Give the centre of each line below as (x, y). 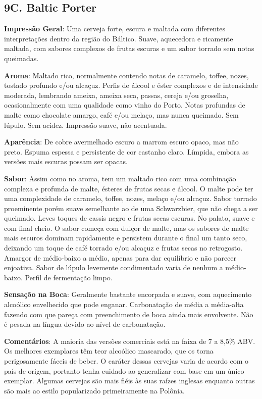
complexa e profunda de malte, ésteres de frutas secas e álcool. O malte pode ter (129, 188)
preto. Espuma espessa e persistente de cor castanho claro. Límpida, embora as (126, 151)
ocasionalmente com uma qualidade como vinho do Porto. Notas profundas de (125, 105)
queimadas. (21, 58)
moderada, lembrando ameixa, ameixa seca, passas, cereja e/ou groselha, (116, 95)
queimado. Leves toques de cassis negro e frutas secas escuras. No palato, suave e (129, 218)
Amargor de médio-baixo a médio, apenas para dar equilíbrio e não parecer (120, 257)
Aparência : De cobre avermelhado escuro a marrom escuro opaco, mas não (121, 142)
